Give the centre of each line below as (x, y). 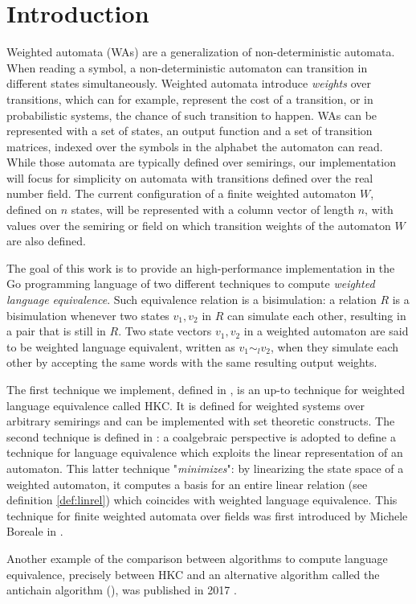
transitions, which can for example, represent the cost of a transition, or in (190, 99)
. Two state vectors (165, 331)
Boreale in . (35, 531)
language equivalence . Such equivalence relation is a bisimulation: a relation (192, 300)
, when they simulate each (334, 346)
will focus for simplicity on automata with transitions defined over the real (190, 177)
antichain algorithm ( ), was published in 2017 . (122, 590)
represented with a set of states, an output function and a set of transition (190, 131)
